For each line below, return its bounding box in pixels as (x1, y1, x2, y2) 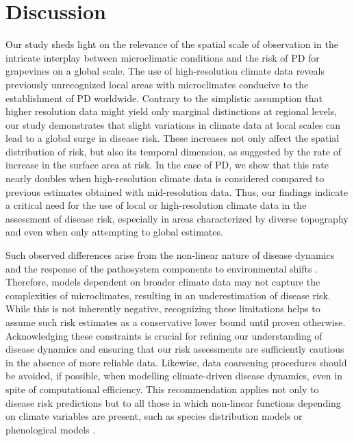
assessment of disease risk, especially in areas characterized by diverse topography (5, 211, 349, 225)
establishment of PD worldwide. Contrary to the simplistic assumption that (5, 90, 323, 105)
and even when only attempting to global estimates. (5, 225, 223, 239)
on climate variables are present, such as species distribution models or (5, 409, 303, 423)
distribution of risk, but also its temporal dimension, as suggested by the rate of (5, 144, 342, 158)
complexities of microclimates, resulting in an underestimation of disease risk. (5, 288, 331, 302)
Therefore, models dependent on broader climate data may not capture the (5, 275, 320, 289)
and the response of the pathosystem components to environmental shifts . (5, 261, 318, 275)
